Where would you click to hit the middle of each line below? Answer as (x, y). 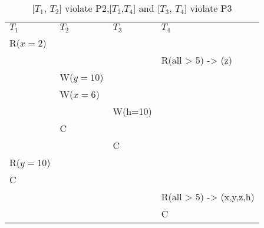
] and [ (146, 8)
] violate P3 (208, 8)
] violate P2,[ (85, 8)
